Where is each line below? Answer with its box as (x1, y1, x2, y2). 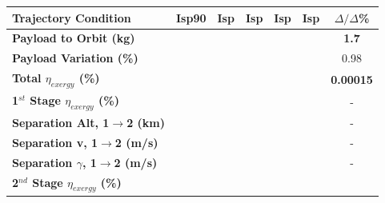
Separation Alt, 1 (12, 114, 110, 131)
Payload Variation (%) (12, 50, 138, 66)
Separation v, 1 (12, 133, 98, 150)
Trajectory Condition (12, 9, 131, 26)
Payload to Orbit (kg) (12, 30, 135, 46)
